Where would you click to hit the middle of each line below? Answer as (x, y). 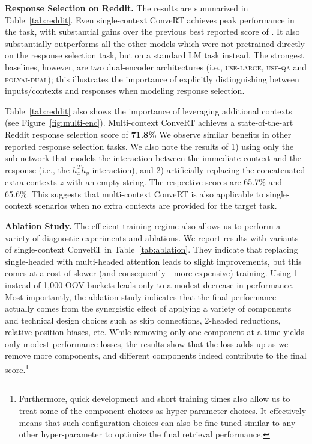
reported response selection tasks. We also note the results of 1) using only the (149, 146)
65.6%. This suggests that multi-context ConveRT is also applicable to (134, 193)
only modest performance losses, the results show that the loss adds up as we (147, 343)
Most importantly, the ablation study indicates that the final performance (141, 296)
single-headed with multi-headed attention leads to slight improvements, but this (153, 261)
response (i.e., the (37, 169)
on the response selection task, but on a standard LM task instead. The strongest (154, 55)
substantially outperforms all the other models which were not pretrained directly (155, 43)
